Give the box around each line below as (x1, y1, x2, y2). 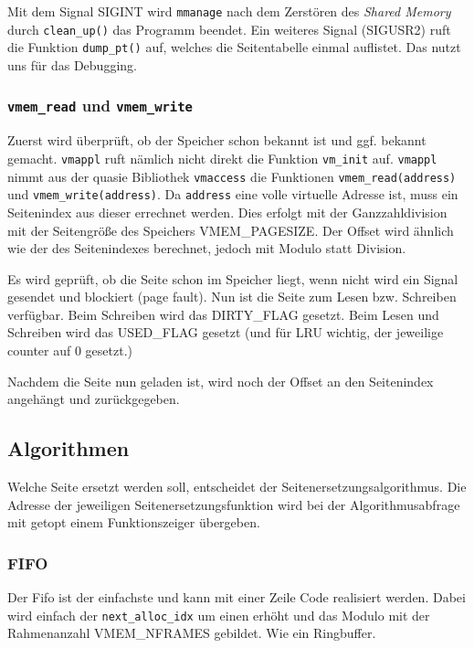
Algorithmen (7, 434, 130, 462)
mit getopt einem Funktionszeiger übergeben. (7, 513, 260, 532)
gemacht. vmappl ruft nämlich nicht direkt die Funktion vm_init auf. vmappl (7, 148, 437, 167)
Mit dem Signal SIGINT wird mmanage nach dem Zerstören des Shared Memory (7, 2, 451, 20)
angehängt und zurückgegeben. (7, 389, 180, 409)
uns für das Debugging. (7, 55, 137, 74)
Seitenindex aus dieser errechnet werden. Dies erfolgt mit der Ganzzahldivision (7, 202, 448, 221)
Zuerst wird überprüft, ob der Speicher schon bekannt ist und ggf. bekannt (7, 131, 427, 150)
